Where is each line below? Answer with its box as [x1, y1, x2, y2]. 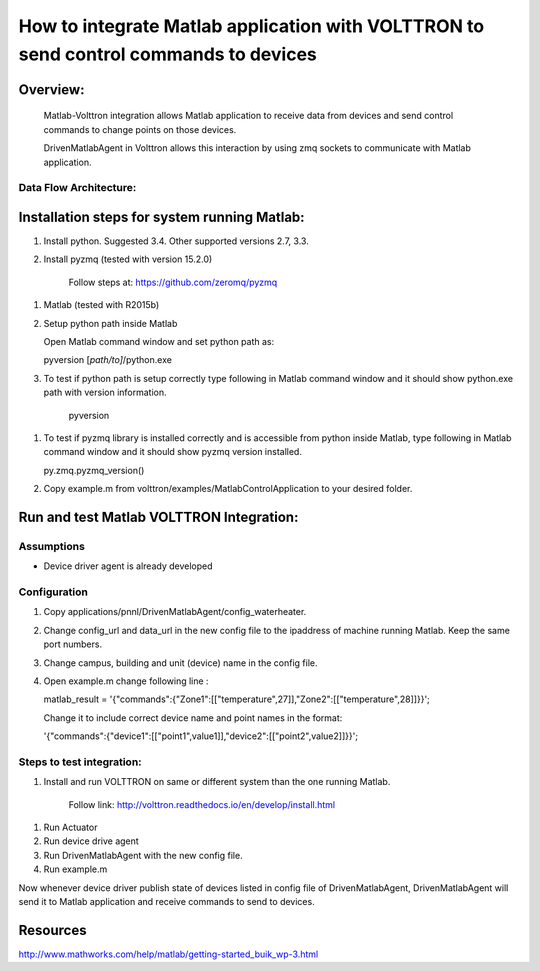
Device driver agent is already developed [43, 560, 214, 572]
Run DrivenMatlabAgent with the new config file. [43, 849, 244, 861]
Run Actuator [43, 821, 98, 834]
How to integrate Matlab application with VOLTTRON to [18, 15, 485, 37]
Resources [18, 921, 87, 939]
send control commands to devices [18, 43, 317, 65]
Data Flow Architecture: [18, 181, 137, 195]
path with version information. [43, 386, 167, 399]
